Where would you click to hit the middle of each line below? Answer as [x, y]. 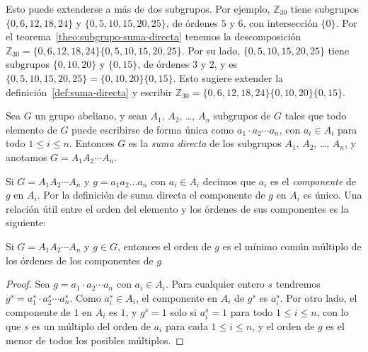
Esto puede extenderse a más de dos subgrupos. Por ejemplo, [138, 8]
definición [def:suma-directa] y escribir [89, 92]
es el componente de [314, 181]
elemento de [31, 129]
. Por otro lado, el [318, 297]
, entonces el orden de [164, 246]
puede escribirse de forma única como [153, 129]
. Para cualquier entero [215, 284]
